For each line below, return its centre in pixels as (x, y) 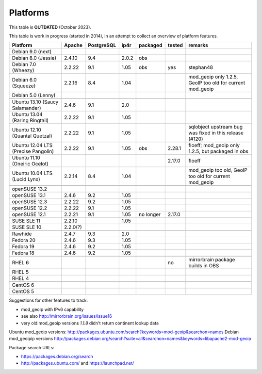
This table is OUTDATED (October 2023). (50, 27)
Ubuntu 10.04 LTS (32, 173)
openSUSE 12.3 (29, 202)
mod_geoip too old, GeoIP (218, 170)
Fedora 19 (23, 246)
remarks (198, 45)
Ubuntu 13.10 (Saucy (35, 102)
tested (175, 45)
